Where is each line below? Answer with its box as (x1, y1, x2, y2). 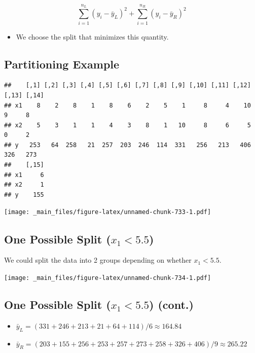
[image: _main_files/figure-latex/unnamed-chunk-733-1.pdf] (4, 208, 211, 216)
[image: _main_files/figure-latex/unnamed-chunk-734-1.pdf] (4, 274, 211, 281)
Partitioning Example (4, 56, 120, 72)
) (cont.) (149, 296, 194, 312)
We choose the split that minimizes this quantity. (16, 31, 169, 42)
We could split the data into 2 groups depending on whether (4, 255, 192, 265)
